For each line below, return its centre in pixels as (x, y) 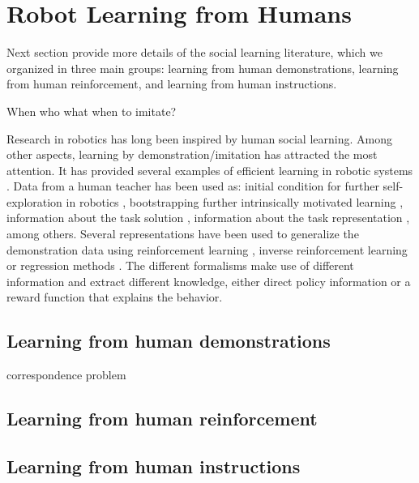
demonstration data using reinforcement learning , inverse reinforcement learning (207, 249)
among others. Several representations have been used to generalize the (183, 234)
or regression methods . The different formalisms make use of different (180, 265)
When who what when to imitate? (92, 111)
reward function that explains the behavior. (115, 297)
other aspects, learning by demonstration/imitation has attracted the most (192, 154)
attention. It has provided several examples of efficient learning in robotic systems (210, 170)
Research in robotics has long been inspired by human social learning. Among (199, 138)
